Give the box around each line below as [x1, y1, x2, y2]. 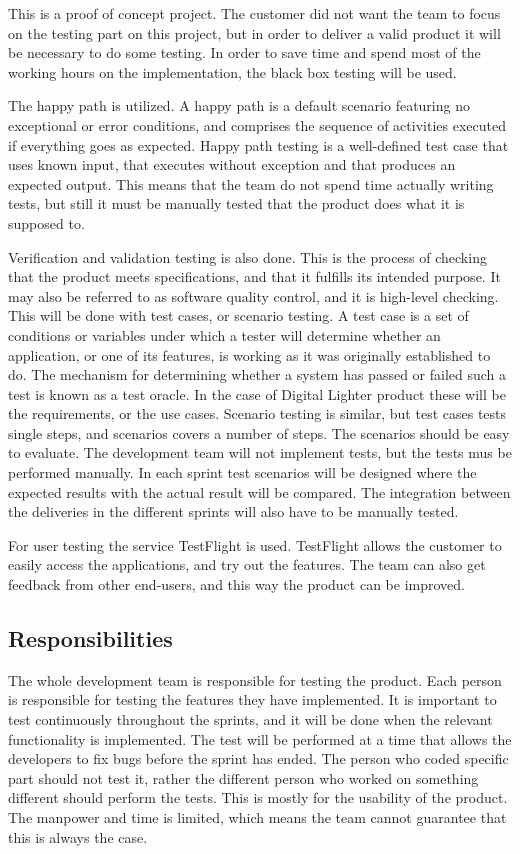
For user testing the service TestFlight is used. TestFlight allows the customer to [8, 534, 502, 555]
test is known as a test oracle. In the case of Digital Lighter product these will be [8, 383, 506, 404]
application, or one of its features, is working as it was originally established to [8, 344, 491, 365]
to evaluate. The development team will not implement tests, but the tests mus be [8, 442, 512, 463]
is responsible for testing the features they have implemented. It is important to [8, 689, 497, 710]
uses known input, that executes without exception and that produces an [8, 154, 456, 175]
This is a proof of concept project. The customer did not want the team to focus [8, 3, 501, 23]
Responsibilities [8, 623, 173, 654]
